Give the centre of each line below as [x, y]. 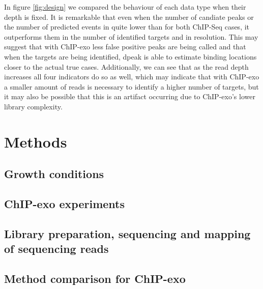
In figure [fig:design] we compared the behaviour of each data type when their [125, 7]
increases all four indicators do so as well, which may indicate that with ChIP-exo [132, 77]
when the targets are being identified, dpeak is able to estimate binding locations [130, 56]
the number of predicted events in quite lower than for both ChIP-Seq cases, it [127, 27]
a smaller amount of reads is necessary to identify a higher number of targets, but [131, 86]
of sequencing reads [56, 249]
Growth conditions [54, 174]
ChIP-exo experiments [64, 204]
